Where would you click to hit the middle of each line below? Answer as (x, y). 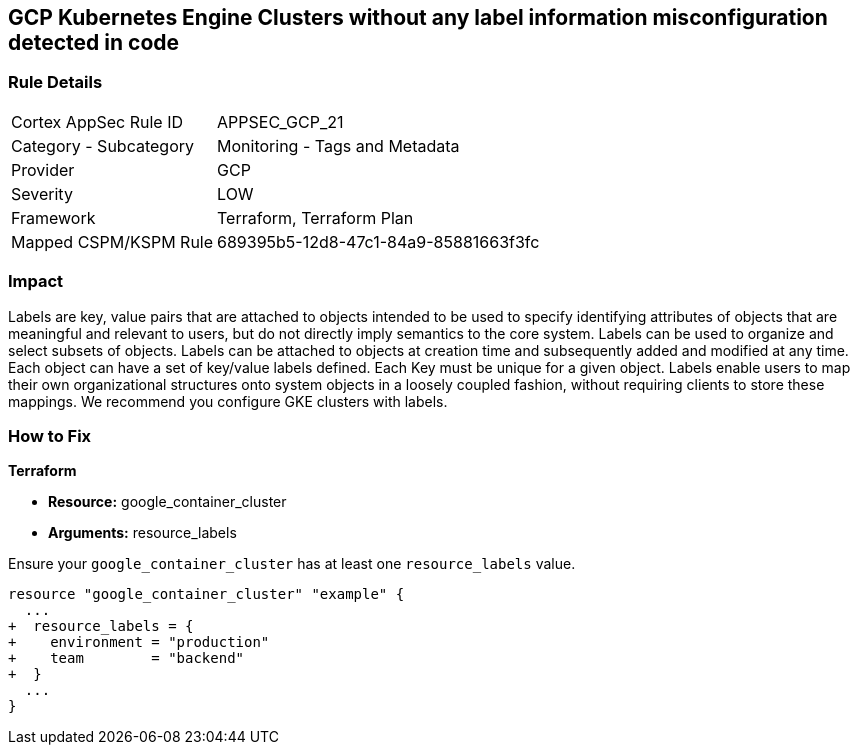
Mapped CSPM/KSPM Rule (112, 241)
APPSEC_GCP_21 (280, 121)
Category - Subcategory (102, 145)
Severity (42, 193)
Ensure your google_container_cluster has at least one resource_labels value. (292, 564)
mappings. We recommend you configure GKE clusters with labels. (228, 401)
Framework (53, 217)
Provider (43, 169)
